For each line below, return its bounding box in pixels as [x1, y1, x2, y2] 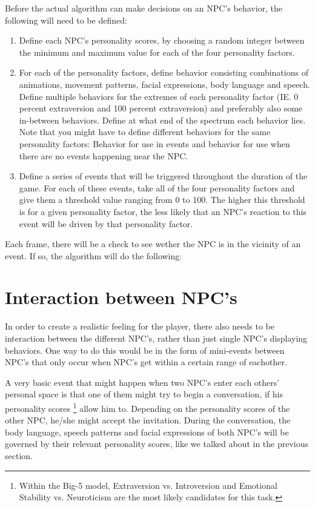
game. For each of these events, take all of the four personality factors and [19, 181, 295, 194]
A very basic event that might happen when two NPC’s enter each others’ [5, 376, 280, 388]
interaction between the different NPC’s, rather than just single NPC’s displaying [5, 332, 308, 344]
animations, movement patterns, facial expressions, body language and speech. [19, 78, 310, 90]
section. [5, 449, 33, 462]
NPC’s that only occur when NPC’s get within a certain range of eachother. [5, 356, 287, 368]
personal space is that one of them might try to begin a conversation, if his [5, 388, 283, 400]
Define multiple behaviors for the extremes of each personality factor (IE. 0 [19, 90, 299, 102]
